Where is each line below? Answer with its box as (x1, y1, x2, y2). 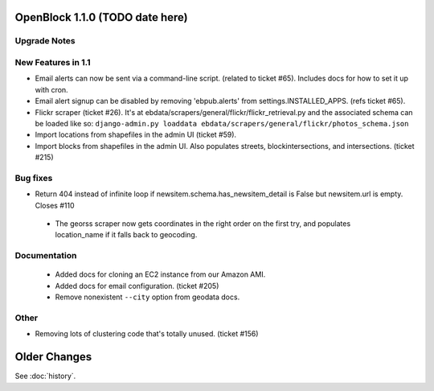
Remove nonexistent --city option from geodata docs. (55, 292, 240, 302)
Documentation (14, 250, 77, 261)
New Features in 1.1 (14, 56, 92, 68)
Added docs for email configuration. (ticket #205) (55, 281, 219, 290)
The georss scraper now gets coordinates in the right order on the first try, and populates (55, 218, 351, 228)
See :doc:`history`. (14, 371, 76, 381)
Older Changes (14, 350, 92, 364)
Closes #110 (35, 200, 75, 210)
